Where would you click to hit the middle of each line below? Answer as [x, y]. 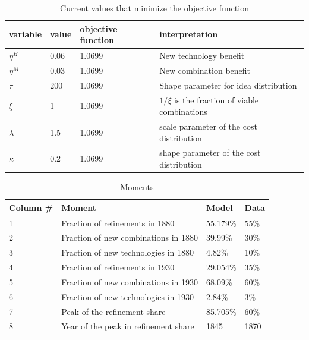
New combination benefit [205, 70]
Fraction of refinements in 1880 [118, 223]
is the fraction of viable [216, 100]
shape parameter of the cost [210, 152]
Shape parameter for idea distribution [228, 85]
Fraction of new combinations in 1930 [130, 281]
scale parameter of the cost [208, 126]
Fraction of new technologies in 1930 [127, 296]
